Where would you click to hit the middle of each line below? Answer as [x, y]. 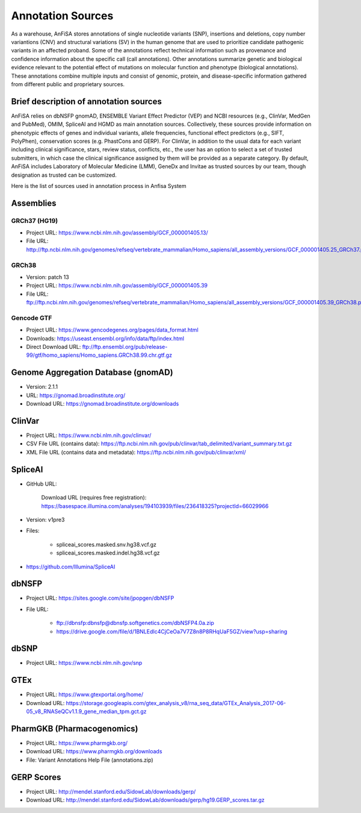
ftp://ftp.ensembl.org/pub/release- [125, 347]
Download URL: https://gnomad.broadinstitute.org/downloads [103, 404]
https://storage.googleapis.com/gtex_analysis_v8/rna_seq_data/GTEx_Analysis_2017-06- [176, 703]
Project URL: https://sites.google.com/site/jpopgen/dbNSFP [100, 598]
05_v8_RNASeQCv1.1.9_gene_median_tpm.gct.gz [86, 712]
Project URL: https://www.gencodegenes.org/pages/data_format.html [112, 330]
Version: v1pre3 [45, 520]
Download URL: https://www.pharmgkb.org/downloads [94, 752]
